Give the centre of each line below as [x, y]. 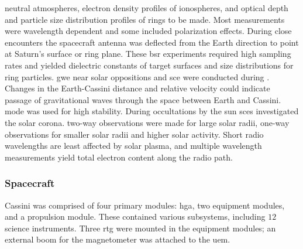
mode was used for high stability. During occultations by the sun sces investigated [152, 111]
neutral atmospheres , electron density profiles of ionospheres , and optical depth [147, 8]
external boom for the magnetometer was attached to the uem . [118, 239]
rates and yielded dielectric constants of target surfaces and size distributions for [149, 65]
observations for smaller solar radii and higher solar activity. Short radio [134, 134]
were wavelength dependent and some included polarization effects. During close [148, 31]
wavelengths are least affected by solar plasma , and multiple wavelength [133, 146]
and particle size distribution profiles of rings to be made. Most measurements [145, 19]
